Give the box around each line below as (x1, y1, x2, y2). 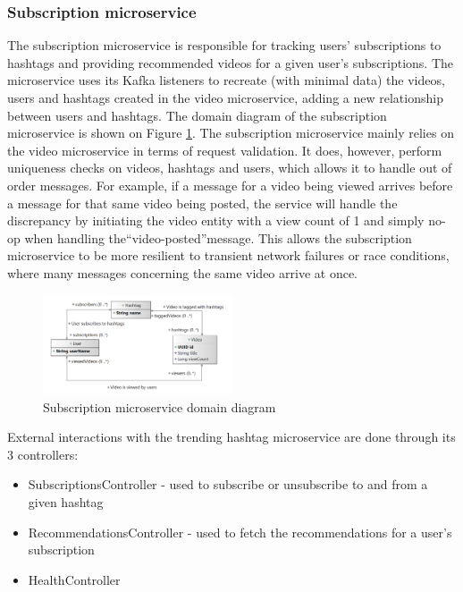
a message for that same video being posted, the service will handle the (7, 193, 398, 212)
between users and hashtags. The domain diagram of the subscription (7, 106, 387, 124)
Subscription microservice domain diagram (43, 397, 276, 416)
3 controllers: (7, 444, 79, 463)
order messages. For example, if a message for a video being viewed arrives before (7, 175, 453, 194)
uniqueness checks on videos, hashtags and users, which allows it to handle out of (7, 158, 452, 177)
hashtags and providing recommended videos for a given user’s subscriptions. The (7, 53, 453, 72)
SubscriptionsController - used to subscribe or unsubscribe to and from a (28, 475, 428, 494)
